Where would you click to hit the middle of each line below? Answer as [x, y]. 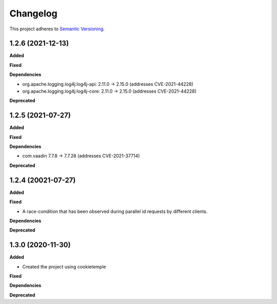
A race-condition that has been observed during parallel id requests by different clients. [115, 211]
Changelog [33, 13]
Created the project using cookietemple [64, 266]
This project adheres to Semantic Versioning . [57, 29]
